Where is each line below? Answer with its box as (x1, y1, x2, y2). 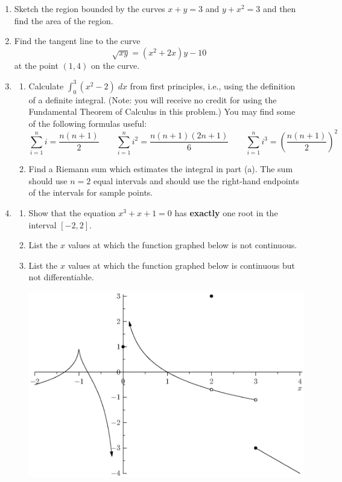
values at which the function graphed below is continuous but (68, 259, 295, 271)
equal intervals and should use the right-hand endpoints (93, 174, 300, 187)
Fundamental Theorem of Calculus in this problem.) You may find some (28, 105, 296, 118)
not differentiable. (28, 271, 94, 283)
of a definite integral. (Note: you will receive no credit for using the (28, 93, 277, 106)
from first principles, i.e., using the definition (130, 79, 296, 92)
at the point (14, 59, 59, 71)
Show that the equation (28, 207, 116, 219)
